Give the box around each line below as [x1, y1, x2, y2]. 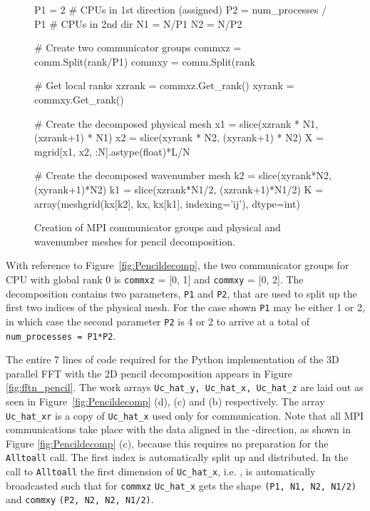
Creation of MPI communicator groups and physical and [34, 220, 281, 235]
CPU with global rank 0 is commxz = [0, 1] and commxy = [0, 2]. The [6, 271, 304, 286]
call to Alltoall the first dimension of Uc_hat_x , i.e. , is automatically [6, 464, 316, 479]
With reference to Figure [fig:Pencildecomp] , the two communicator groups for [6, 258, 349, 273]
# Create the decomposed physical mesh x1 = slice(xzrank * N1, [34, 116, 319, 131]
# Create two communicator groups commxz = [34, 40, 242, 55]
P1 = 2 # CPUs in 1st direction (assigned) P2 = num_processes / [34, 2, 327, 16]
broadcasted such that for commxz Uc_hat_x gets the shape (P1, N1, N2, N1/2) [6, 477, 356, 492]
